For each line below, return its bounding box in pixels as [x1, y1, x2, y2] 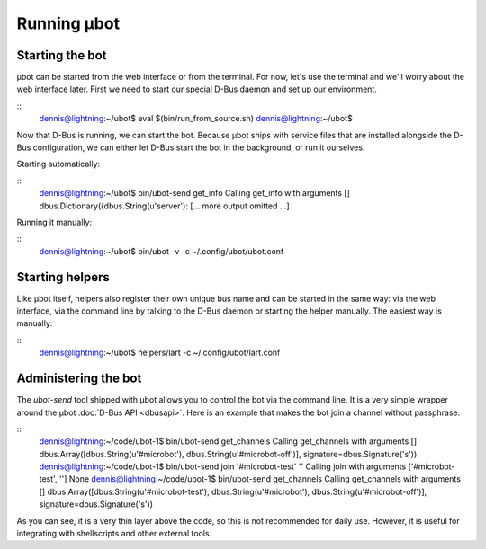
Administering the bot [16, 371, 142, 386]
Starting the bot [16, 48, 107, 63]
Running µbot [16, 13, 121, 33]
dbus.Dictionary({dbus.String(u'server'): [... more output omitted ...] [39, 200, 290, 211]
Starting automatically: [16, 158, 101, 170]
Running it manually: [16, 217, 93, 227]
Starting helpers [16, 270, 110, 285]
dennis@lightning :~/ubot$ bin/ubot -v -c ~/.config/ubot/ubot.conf [39, 245, 284, 256]
